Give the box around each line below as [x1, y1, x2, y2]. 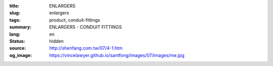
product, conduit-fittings [49, 17, 101, 23]
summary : [9, 24, 32, 30]
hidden [49, 38, 64, 44]
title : [9, 3, 20, 9]
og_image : [9, 52, 32, 58]
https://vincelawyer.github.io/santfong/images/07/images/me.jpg [49, 52, 185, 58]
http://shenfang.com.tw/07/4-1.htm [49, 45, 123, 51]
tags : [9, 17, 21, 23]
